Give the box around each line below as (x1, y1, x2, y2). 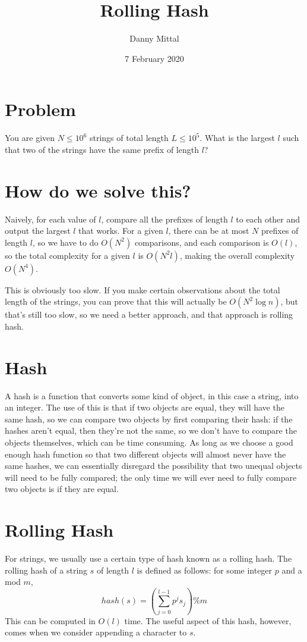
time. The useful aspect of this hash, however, (124, 614, 292, 627)
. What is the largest (200, 131, 275, 144)
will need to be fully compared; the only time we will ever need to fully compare (5, 471, 297, 483)
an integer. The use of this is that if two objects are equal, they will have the (5, 401, 284, 414)
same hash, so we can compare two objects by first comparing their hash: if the (5, 412, 293, 425)
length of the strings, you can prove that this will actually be (5, 295, 227, 308)
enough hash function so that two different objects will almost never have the (5, 447, 286, 460)
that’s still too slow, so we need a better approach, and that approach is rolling (5, 308, 293, 321)
